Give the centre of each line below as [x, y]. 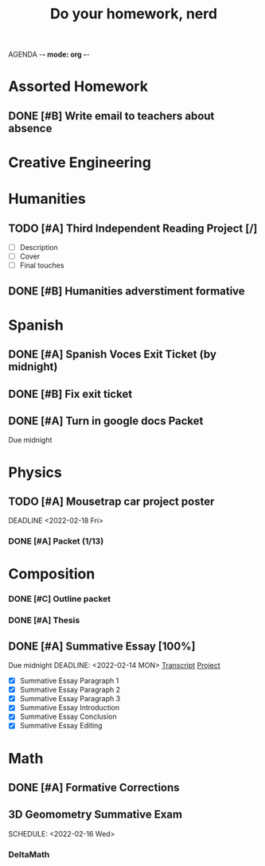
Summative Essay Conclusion [68, 716]
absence [30, 128]
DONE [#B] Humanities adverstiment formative [127, 291]
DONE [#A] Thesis [44, 620]
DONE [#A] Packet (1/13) [56, 541]
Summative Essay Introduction [70, 708]
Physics [35, 472]
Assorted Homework [78, 86]
